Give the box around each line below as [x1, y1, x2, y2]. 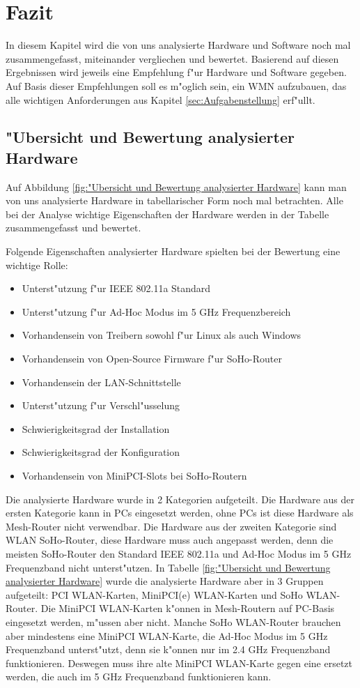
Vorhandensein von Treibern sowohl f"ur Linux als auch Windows [22, 328, 302, 342]
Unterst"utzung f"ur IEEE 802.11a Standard [22, 281, 211, 296]
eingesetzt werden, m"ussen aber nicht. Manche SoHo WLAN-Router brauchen [6, 614, 341, 629]
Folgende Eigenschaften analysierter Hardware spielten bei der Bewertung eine [6, 244, 341, 259]
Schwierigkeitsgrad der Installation [22, 421, 170, 436]
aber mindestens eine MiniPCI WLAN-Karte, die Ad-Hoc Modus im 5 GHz [6, 628, 328, 643]
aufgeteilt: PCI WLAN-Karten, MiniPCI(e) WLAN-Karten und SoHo [6, 587, 303, 602]
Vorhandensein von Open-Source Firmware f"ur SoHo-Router [22, 351, 282, 366]
